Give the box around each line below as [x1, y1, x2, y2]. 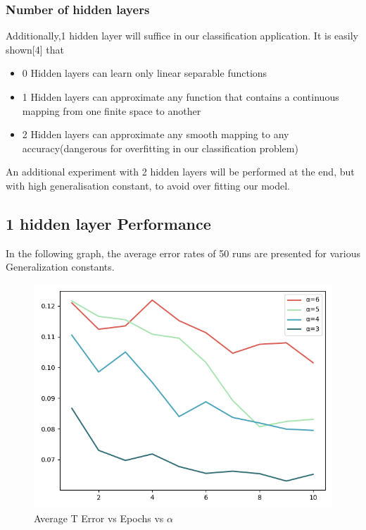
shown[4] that [6, 42, 64, 56]
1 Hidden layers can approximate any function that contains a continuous [22, 90, 339, 104]
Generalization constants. [6, 259, 115, 274]
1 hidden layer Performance [6, 212, 211, 234]
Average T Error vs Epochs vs [34, 510, 164, 525]
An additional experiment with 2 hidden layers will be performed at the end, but [6, 164, 355, 179]
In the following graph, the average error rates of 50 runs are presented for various [6, 245, 360, 260]
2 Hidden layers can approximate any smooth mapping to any [22, 127, 289, 142]
